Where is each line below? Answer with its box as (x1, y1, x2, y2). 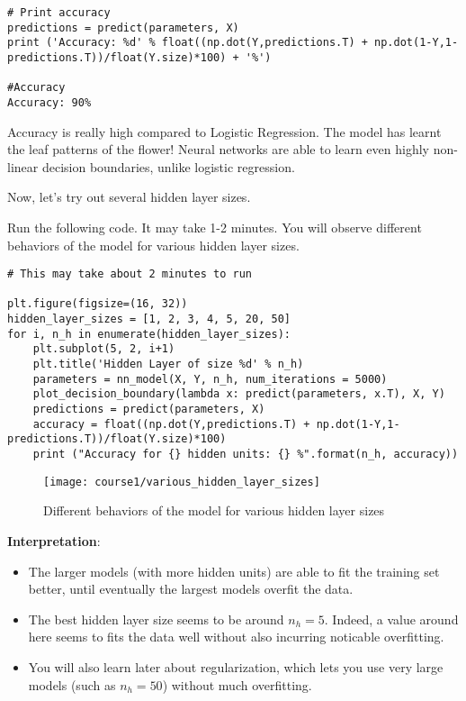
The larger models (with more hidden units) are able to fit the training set (28, 561, 440, 580)
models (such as (28, 675, 116, 694)
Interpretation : (7, 531, 101, 550)
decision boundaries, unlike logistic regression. (41, 157, 295, 176)
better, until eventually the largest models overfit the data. (28, 579, 354, 598)
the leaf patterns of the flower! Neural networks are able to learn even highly (7, 140, 429, 159)
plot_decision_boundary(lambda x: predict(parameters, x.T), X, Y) (32, 387, 445, 401)
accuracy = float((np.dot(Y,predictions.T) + (32, 417, 310, 431)
